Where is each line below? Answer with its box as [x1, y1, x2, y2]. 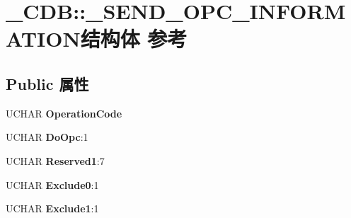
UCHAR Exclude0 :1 [6, 177, 99, 192]
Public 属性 [6, 72, 89, 94]
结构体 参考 [80, 24, 188, 53]
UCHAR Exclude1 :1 [6, 201, 99, 216]
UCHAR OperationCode [6, 105, 122, 120]
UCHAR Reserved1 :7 [6, 153, 105, 168]
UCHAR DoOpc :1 [6, 130, 88, 144]
